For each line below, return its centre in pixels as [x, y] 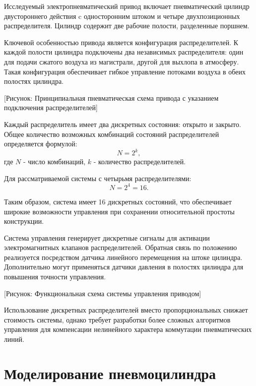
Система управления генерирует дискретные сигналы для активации [107, 237]
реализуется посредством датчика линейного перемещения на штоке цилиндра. [123, 257]
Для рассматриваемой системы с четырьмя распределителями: [98, 178]
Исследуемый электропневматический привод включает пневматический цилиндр [127, 6]
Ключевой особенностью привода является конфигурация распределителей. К [121, 42]
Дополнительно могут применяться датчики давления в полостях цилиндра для [124, 267]
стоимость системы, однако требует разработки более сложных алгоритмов [117, 319]
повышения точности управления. [55, 277]
